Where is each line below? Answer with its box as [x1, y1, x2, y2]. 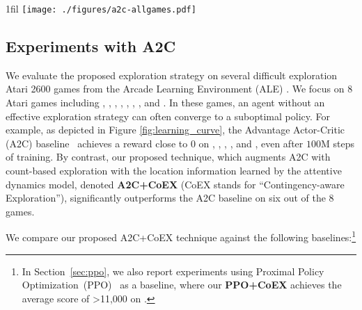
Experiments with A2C [6, 35, 176, 57]
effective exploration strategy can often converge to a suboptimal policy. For [6, 108, 331, 123]
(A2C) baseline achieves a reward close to [6, 136, 188, 150]
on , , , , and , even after [198, 136, 304, 150]
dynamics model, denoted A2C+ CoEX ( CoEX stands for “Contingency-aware [6, 177, 345, 191]
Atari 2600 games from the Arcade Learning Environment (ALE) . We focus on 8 [6, 81, 353, 96]
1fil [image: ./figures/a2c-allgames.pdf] [6, 1, 196, 15]
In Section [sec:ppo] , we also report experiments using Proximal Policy [22, 263, 324, 278]
